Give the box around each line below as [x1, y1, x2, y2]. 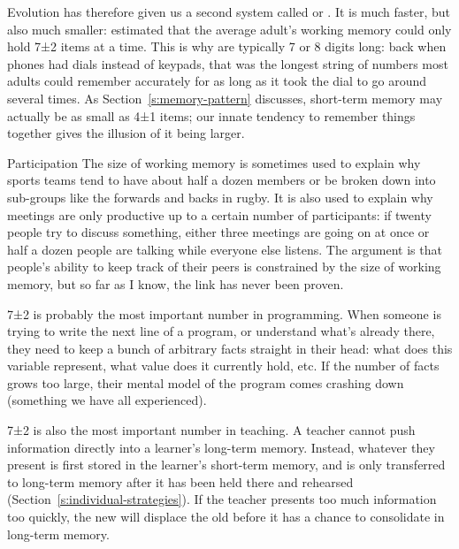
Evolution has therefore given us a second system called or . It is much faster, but [7, 3, 450, 20]
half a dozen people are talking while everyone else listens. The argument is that [7, 240, 442, 258]
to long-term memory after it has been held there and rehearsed [7, 472, 354, 491]
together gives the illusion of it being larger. [7, 124, 245, 142]
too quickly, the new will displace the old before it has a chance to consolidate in [7, 507, 445, 526]
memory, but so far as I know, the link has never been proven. [7, 274, 344, 293]
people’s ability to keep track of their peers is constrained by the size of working [7, 257, 441, 276]
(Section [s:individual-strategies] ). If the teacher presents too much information [7, 490, 437, 508]
